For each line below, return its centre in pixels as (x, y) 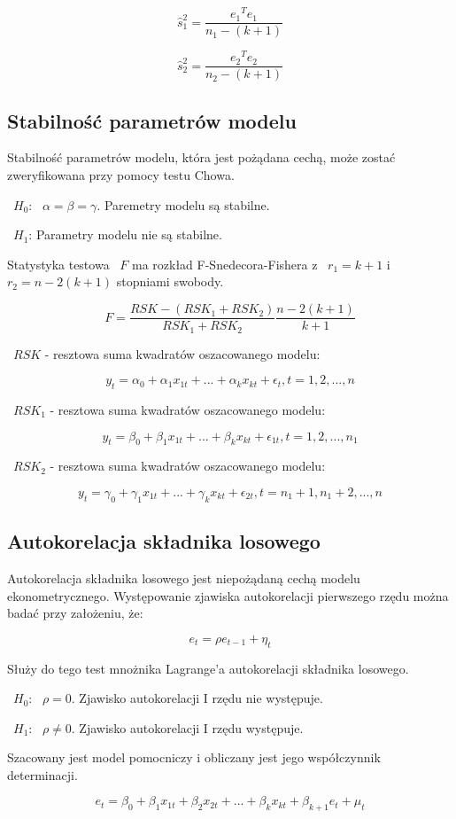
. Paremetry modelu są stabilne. (183, 204)
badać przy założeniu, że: (75, 613)
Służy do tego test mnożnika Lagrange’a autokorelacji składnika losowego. (208, 668)
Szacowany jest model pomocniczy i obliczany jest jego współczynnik (194, 757)
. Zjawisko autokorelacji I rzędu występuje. (187, 727)
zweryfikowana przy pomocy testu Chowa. (121, 175)
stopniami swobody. (170, 281)
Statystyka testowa (58, 264)
